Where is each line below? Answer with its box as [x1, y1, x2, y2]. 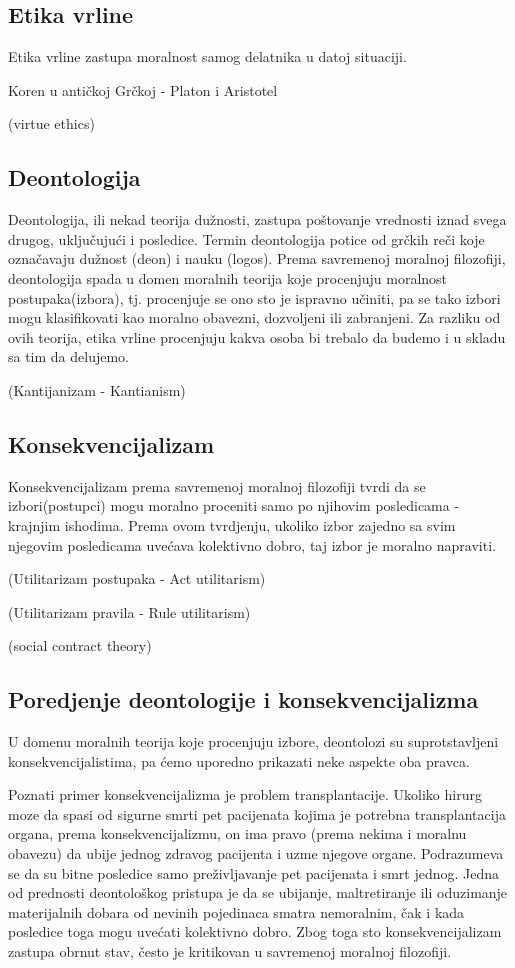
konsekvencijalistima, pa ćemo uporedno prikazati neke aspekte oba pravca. [8, 750, 470, 771]
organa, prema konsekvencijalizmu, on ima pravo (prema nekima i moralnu [8, 823, 467, 844]
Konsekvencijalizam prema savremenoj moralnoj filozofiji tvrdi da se [8, 475, 426, 496]
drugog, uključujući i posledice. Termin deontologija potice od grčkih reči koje [8, 228, 485, 249]
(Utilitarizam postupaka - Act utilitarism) [8, 568, 266, 589]
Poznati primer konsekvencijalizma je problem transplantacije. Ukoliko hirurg [8, 784, 482, 805]
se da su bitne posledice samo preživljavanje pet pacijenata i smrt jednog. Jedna [8, 862, 500, 883]
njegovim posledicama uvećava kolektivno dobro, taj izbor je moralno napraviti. [8, 534, 496, 555]
